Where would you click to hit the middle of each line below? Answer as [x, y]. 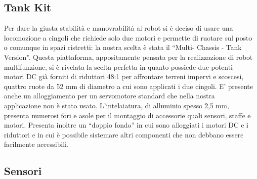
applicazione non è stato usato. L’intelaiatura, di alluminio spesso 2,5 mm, [117, 105]
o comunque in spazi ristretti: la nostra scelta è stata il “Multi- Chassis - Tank [123, 47]
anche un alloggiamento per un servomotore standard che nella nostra [109, 96]
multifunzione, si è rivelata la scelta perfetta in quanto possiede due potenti [118, 67]
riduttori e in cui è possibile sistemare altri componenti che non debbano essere [124, 134]
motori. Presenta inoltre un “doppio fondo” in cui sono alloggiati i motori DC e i [126, 125]
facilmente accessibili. [36, 144]
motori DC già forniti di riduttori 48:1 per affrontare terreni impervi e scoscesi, [124, 76]
